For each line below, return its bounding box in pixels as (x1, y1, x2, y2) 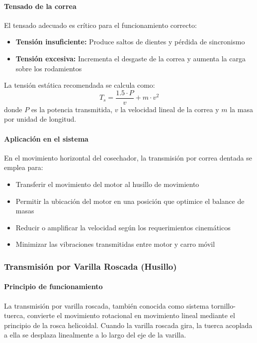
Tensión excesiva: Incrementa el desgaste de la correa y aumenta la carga (15, 53, 246, 63)
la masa (230, 104, 253, 114)
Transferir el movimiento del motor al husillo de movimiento (15, 179, 199, 189)
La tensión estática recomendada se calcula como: (4, 80, 155, 90)
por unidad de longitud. (4, 114, 77, 124)
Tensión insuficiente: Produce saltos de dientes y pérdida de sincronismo (15, 36, 245, 47)
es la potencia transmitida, (31, 104, 113, 114)
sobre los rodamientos (15, 63, 82, 73)
